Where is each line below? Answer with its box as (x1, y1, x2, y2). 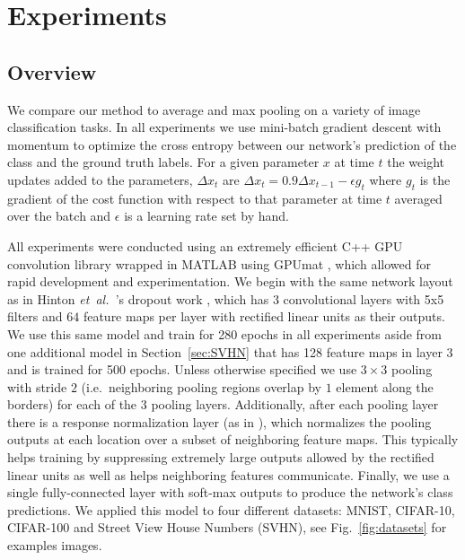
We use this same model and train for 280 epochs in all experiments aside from (7, 324, 442, 343)
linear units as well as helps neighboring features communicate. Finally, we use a (7, 465, 450, 484)
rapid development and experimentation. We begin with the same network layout (7, 272, 453, 291)
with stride (7, 377, 67, 396)
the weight (387, 153, 444, 171)
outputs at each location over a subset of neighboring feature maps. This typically (7, 430, 459, 449)
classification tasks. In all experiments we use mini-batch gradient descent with (7, 118, 442, 136)
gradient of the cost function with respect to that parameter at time (7, 188, 382, 207)
